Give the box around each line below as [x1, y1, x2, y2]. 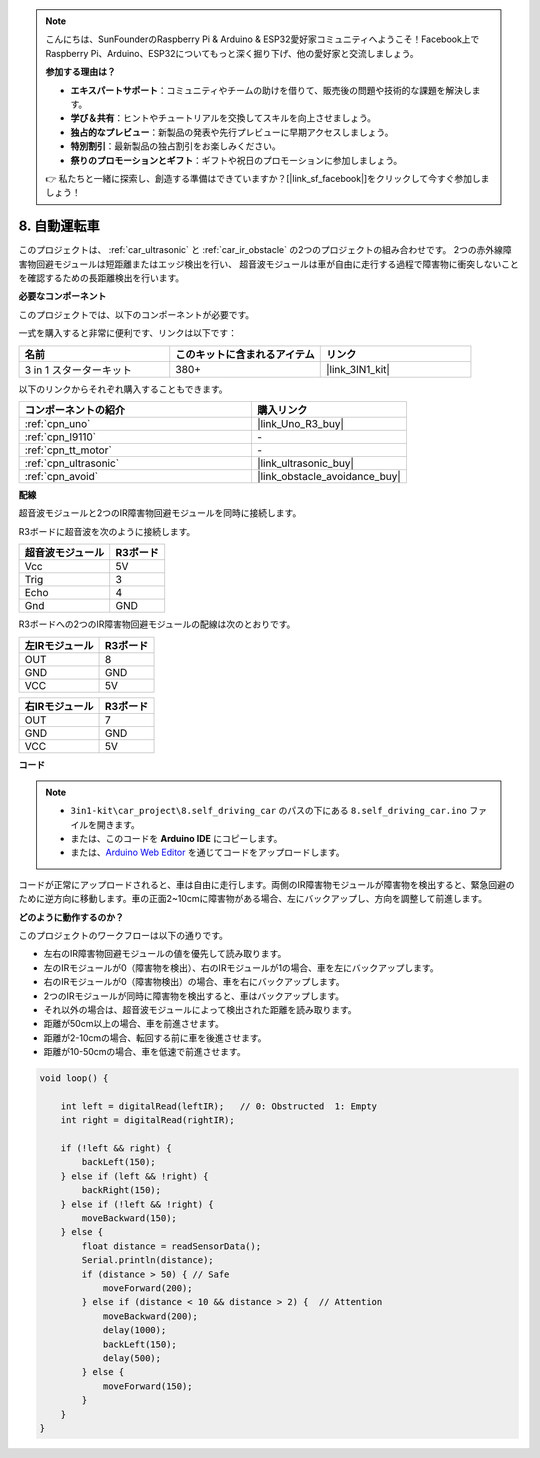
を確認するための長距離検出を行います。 [18, 271, 185, 284]
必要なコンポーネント [18, 290, 107, 302]
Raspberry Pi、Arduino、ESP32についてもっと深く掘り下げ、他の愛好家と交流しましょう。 [45, 47, 419, 59]
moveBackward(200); [102, 1310, 199, 1322]
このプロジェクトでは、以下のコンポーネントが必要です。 [18, 308, 255, 320]
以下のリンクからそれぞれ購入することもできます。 [18, 383, 229, 395]
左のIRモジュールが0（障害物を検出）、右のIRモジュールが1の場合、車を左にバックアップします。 [43, 961, 439, 974]
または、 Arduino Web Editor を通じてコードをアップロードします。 [70, 846, 345, 859]
